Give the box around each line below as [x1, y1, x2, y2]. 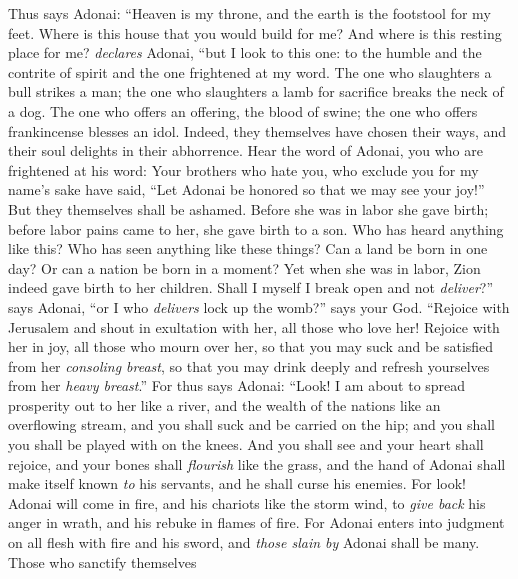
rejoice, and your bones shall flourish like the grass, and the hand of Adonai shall [8, 453, 506, 474]
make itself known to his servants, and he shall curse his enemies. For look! [8, 473, 466, 494]
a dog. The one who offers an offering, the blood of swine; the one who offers [8, 100, 478, 121]
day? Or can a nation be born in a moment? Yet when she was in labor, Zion [8, 257, 481, 278]
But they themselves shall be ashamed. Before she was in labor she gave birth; [8, 198, 489, 219]
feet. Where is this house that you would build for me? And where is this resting [8, 22, 502, 43]
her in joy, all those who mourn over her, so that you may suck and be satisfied [8, 336, 494, 357]
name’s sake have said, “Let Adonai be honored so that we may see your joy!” [8, 179, 485, 200]
